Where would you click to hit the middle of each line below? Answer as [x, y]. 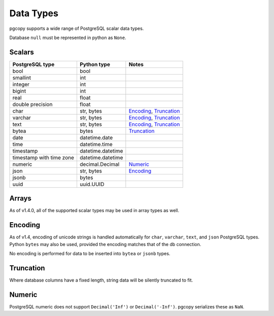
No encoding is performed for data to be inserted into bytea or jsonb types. [90, 254]
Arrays [20, 199]
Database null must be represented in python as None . [68, 38]
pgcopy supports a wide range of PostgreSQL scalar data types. [77, 28]
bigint [19, 91]
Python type [95, 64]
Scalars [22, 52]
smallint [22, 78]
